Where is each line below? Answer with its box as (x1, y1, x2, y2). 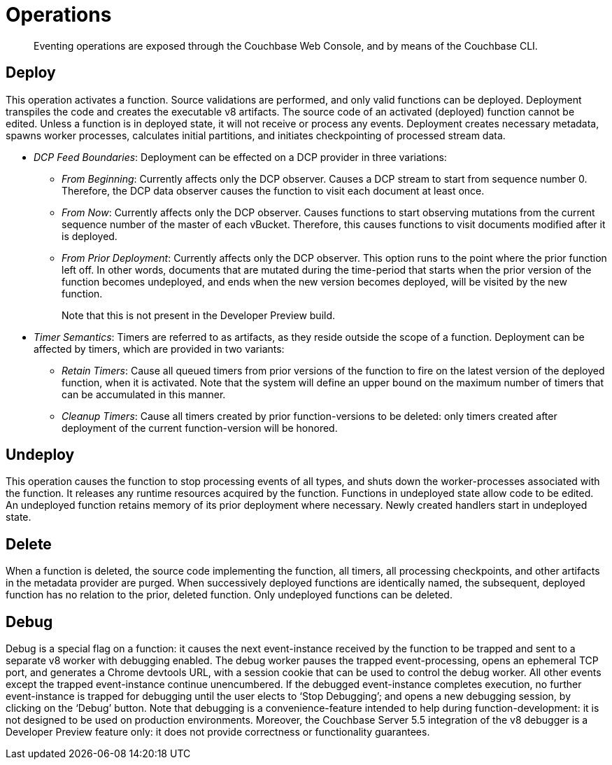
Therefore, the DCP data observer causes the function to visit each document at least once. (62, 184, 485, 197)
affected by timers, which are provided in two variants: (34, 342, 285, 355)
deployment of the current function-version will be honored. (62, 421, 338, 434)
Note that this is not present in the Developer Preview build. (62, 309, 336, 321)
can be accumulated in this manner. (62, 388, 226, 400)
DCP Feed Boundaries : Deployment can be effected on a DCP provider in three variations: (34, 150, 447, 163)
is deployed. (62, 230, 118, 242)
